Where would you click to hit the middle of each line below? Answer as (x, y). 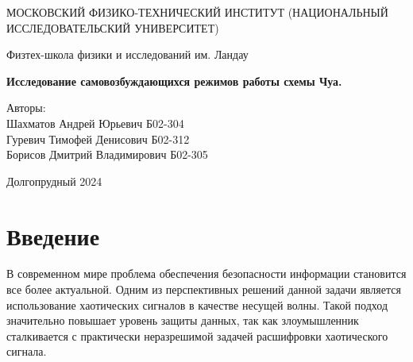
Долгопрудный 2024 (54, 181)
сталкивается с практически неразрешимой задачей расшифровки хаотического (197, 335)
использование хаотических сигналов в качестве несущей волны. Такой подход (197, 304)
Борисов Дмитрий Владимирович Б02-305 (107, 154)
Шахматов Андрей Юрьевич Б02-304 (95, 123)
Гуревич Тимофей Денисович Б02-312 (98, 139)
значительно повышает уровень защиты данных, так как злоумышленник (183, 320)
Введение (53, 235)
